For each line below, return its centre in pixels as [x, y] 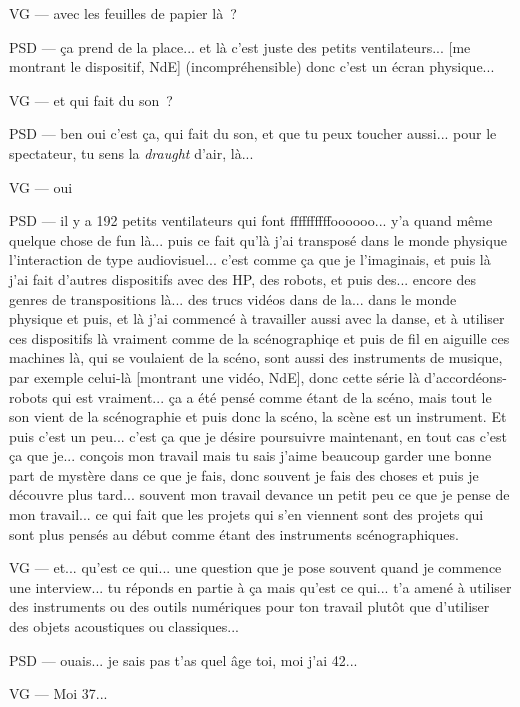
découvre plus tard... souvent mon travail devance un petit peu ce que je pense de [259, 494]
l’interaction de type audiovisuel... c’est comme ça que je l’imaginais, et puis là [250, 259]
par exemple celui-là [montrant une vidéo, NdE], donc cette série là [214, 376]
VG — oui [41, 186]
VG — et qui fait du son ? [91, 99]
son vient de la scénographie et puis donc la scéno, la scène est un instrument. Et [258, 416]
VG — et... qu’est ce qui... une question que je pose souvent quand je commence [255, 567]
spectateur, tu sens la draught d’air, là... [131, 152]
